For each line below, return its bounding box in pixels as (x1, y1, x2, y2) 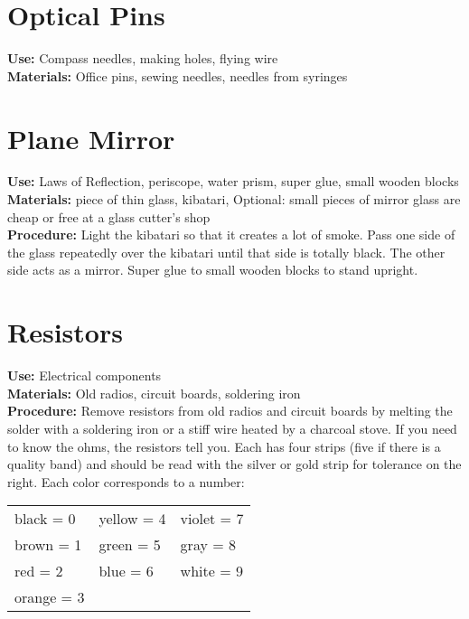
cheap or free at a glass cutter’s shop (7, 207, 211, 226)
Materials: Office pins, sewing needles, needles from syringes (7, 66, 348, 85)
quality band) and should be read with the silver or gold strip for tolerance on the (7, 455, 462, 474)
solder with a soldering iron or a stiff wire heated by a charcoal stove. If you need (7, 418, 457, 437)
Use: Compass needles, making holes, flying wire (7, 49, 278, 68)
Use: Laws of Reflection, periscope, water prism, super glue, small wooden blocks (7, 172, 459, 191)
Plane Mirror (7, 119, 175, 156)
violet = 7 (180, 508, 244, 530)
